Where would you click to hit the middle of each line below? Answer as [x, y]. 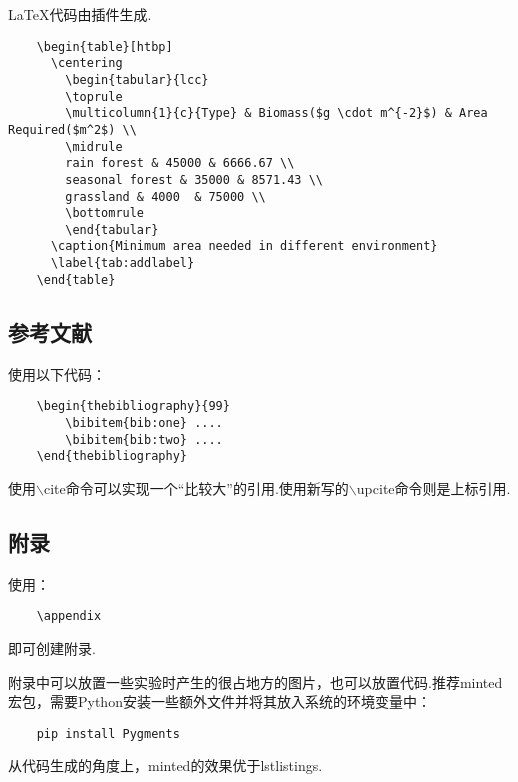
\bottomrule [105, 213]
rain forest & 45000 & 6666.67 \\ [180, 163]
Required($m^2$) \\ [72, 129]
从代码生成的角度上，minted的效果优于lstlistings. [165, 765]
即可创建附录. [52, 647]
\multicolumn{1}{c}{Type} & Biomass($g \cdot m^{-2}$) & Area [276, 113]
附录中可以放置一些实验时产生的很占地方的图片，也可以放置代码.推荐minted [255, 681]
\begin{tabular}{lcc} [137, 79]
